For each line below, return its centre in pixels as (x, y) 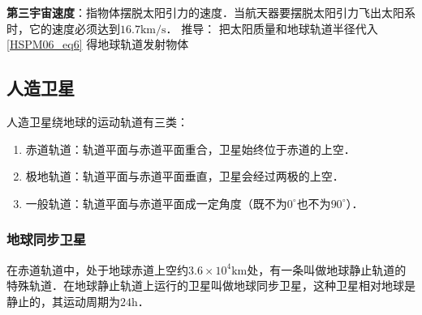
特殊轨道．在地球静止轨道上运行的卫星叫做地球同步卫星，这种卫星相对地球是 (211, 285)
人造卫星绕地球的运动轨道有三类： (97, 121)
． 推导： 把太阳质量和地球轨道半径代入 (272, 28)
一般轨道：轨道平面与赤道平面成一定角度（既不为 (156, 203)
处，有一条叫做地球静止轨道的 (327, 269)
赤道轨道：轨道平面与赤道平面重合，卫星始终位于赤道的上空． (190, 149)
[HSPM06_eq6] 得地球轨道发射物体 (98, 44)
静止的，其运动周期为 (63, 301)
